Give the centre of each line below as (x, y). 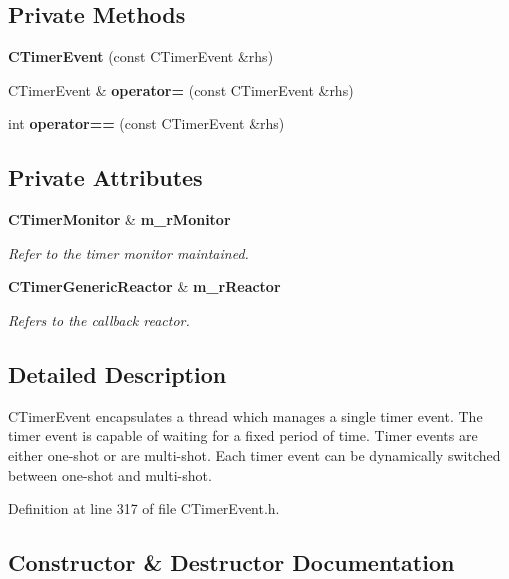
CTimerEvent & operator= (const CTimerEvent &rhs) (181, 89)
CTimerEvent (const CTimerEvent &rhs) (141, 56)
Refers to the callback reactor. (99, 319)
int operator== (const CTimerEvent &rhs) (146, 123)
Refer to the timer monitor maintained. (128, 252)
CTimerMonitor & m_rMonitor (119, 219)
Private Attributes (105, 177)
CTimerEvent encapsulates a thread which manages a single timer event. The (245, 415)
